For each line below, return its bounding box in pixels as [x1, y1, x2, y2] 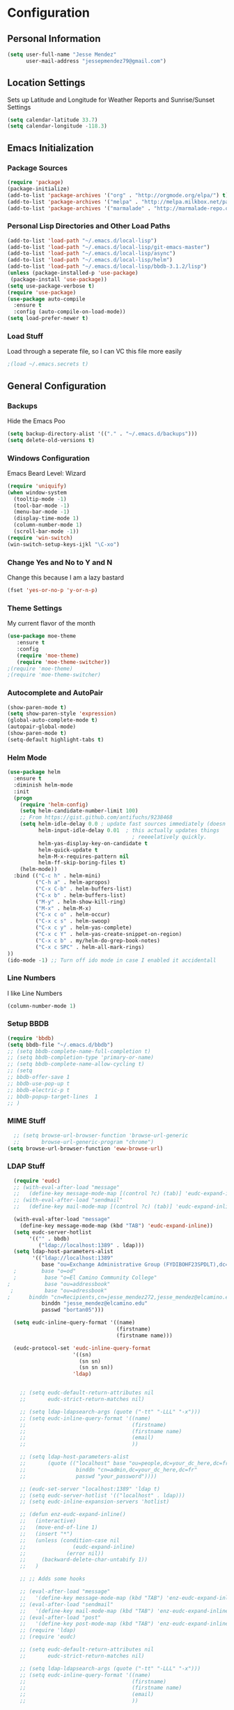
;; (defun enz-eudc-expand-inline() [19, 1511, 127, 1518]
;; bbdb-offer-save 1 [7, 1074, 70, 1081]
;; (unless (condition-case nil [19, 1536, 120, 1544]
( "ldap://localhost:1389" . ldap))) [38, 1241, 145, 1249]
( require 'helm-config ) [19, 801, 89, 808]
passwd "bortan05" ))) [41, 1306, 104, 1314]
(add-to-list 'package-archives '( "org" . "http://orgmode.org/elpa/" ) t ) [7, 192, 229, 199]
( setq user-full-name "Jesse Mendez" [7, 51, 117, 58]
